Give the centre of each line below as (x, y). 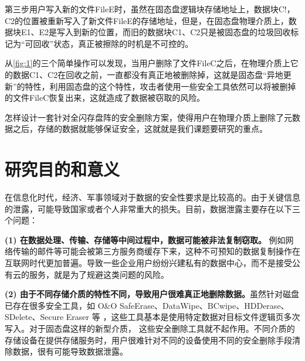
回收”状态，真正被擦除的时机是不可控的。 (113, 43)
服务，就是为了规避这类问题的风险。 (99, 274)
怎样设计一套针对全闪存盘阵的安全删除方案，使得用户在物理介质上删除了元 (148, 117)
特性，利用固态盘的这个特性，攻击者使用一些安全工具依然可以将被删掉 (160, 86)
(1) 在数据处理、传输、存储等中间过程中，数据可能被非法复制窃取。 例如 (145, 239)
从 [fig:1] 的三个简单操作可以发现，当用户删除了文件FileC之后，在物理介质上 (148, 63)
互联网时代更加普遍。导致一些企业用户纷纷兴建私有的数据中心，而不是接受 (148, 263)
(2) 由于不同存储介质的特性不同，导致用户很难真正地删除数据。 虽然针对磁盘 (152, 294)
